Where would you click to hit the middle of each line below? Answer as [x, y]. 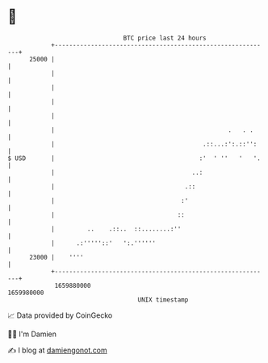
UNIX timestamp [163, 300]
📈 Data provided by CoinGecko [60, 315]
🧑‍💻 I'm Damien [32, 334]
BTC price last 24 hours [165, 38]
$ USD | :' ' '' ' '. [134, 158]
